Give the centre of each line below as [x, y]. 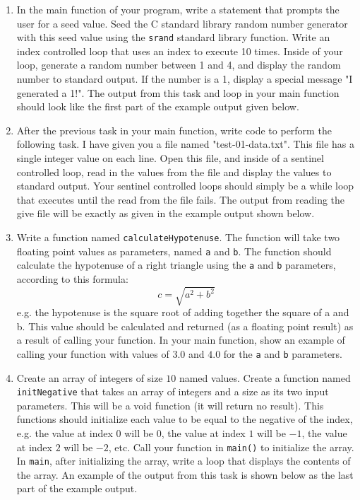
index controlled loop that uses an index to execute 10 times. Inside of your [180, 51]
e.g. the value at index [65, 432]
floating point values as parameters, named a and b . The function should [174, 251]
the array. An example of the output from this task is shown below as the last [185, 474]
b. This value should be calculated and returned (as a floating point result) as [185, 326]
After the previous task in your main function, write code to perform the [174, 130]
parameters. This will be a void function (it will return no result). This [170, 405]
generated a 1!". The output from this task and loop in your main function [178, 92]
